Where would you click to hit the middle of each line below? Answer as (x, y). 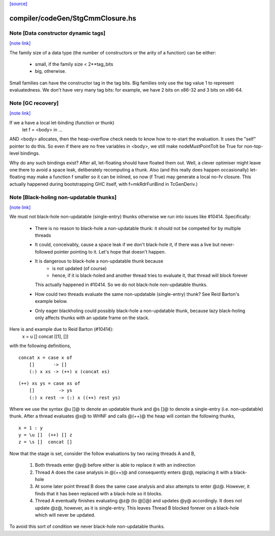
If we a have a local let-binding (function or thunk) (62, 123)
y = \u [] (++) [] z (45, 435)
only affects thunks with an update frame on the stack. (92, 318)
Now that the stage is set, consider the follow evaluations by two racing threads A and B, (102, 454)
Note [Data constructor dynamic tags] (57, 33)
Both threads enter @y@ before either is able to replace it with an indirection (115, 465)
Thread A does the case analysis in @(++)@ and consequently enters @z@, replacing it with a (134, 472)
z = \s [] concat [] (45, 442)
